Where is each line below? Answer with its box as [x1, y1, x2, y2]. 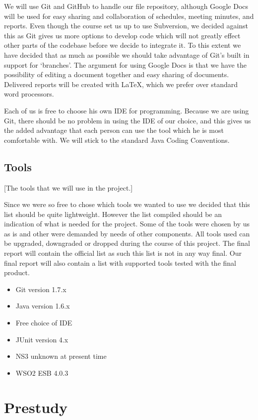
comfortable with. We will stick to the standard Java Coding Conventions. [4, 134, 230, 145]
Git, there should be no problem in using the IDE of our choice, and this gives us [4, 115, 251, 125]
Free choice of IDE [15, 317, 72, 328]
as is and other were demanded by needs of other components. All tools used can [4, 228, 250, 238]
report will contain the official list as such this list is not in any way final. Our [4, 248, 242, 258]
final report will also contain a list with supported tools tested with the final [4, 257, 236, 268]
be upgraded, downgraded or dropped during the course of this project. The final [4, 238, 250, 248]
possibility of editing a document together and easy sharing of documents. [4, 69, 229, 80]
